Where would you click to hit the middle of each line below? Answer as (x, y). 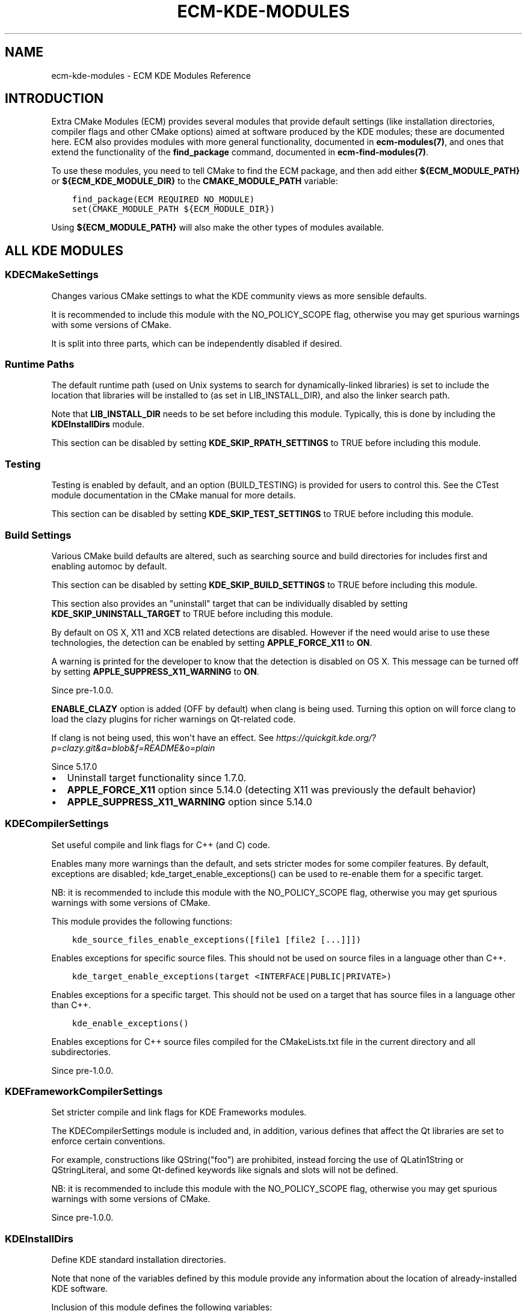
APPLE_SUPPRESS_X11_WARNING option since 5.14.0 (190, 801)
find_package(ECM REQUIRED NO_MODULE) (163, 200)
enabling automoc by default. (109, 566)
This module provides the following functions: (142, 921)
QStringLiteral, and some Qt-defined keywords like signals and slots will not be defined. (225, 1170)
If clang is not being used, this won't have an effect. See (162, 737)
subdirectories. (81, 1052)
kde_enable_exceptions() (130, 1023)
